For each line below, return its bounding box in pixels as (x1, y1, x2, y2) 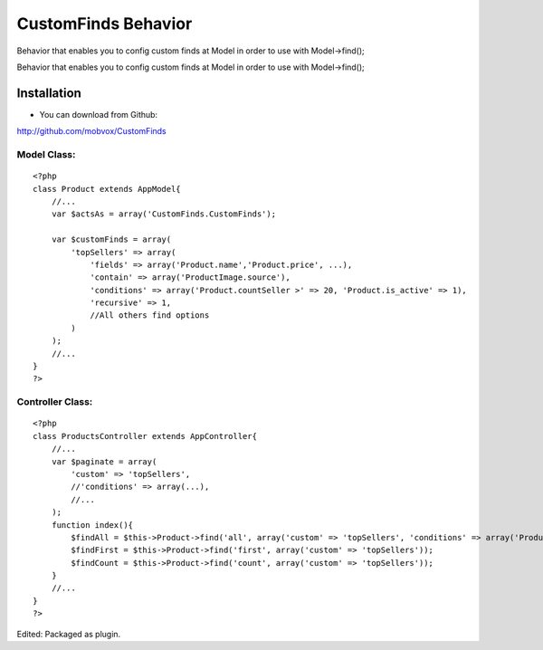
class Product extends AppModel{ (33, 184, 181, 194)
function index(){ (51, 520, 134, 530)
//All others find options (90, 311, 210, 320)
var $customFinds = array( (51, 234, 172, 244)
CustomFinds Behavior (16, 14, 193, 33)
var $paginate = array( (51, 456, 157, 466)
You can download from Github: (39, 109, 158, 119)
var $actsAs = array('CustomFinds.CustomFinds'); (51, 209, 276, 219)
